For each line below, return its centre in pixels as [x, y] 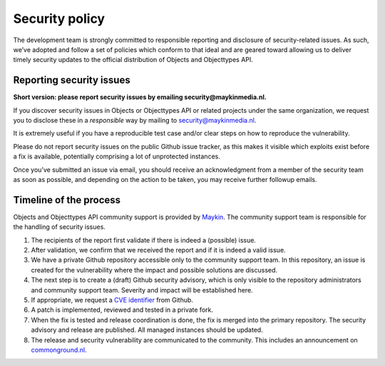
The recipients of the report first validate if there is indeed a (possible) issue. [144, 240]
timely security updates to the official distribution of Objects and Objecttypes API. [133, 60]
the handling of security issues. [60, 227]
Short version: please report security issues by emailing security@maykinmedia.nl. [140, 97]
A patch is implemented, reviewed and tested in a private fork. [122, 310]
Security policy [59, 19]
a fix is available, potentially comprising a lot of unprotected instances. [117, 156]
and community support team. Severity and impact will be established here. [142, 290]
